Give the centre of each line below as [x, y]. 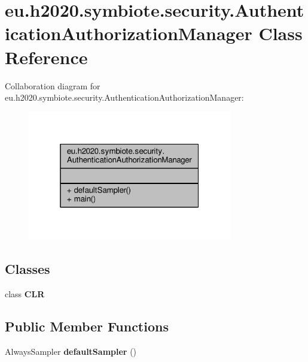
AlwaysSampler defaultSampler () [71, 351]
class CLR [25, 293]
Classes [28, 269]
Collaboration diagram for [53, 85]
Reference [46, 57]
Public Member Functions [87, 326]
